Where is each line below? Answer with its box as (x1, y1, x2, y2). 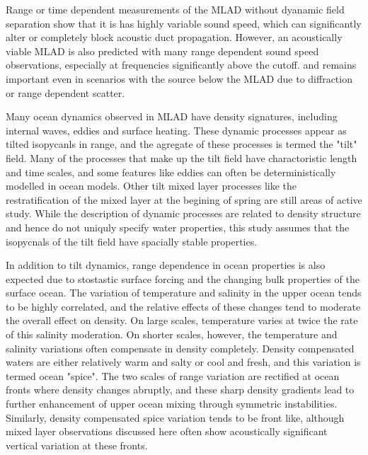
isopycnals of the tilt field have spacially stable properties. (6, 234, 258, 248)
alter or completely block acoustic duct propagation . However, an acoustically (6, 30, 343, 45)
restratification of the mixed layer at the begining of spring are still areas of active (6, 192, 362, 207)
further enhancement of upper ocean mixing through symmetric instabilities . (6, 396, 338, 411)
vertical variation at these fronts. (6, 437, 148, 452)
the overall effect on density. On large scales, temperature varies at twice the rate (6, 313, 358, 328)
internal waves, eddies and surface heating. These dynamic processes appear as (6, 122, 347, 137)
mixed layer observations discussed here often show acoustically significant (6, 424, 328, 439)
